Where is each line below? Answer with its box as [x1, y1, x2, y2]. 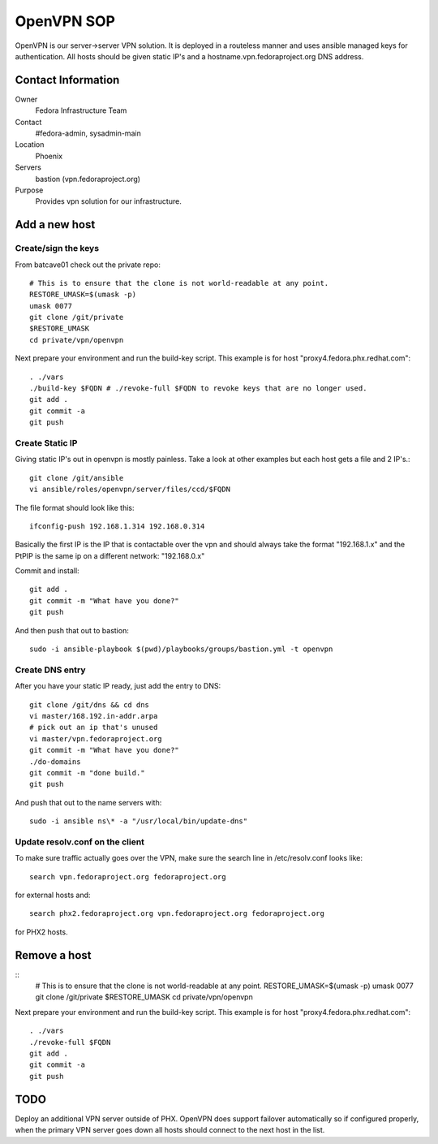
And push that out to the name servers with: [15, 797, 162, 807]
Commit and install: [15, 566, 80, 576]
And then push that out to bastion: [15, 625, 129, 635]
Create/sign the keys [15, 243, 100, 254]
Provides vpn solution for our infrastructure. [35, 196, 182, 206]
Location [15, 140, 45, 149]
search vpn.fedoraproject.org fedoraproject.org [29, 872, 226, 881]
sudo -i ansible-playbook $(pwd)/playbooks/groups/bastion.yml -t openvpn [29, 645, 333, 654]
